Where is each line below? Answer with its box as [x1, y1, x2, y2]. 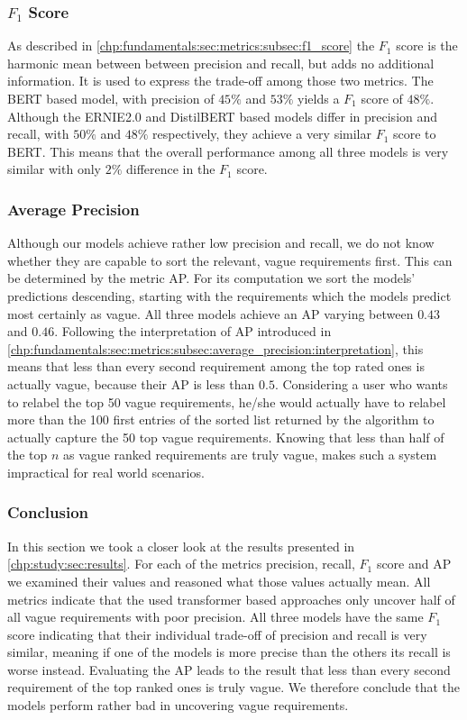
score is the [396, 36, 458, 55]
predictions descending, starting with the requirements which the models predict [7, 286, 452, 305]
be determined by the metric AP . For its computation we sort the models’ [7, 269, 416, 287]
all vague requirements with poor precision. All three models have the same [7, 607, 424, 626]
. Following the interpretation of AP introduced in [54, 322, 332, 341]
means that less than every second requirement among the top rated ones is [7, 357, 425, 376]
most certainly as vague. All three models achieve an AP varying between [7, 304, 414, 323]
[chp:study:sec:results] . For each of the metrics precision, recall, [7, 554, 355, 573]
